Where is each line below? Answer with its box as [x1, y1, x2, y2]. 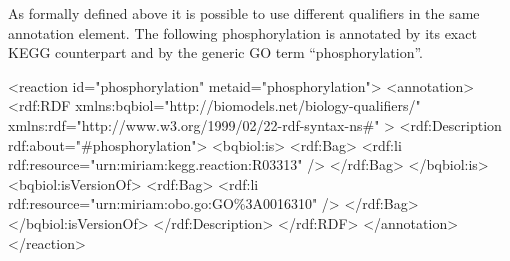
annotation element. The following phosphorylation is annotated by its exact [8, 22, 477, 43]
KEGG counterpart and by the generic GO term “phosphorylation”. [8, 42, 423, 63]
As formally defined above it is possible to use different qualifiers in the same [8, 3, 480, 23]
